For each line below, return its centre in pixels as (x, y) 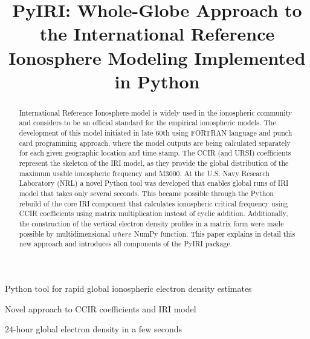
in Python (157, 81)
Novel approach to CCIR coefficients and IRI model (101, 308)
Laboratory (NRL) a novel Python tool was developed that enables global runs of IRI (154, 183)
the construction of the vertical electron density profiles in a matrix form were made (151, 223)
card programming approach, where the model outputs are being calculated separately (155, 143)
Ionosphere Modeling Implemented (157, 57)
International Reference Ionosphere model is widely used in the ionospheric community (156, 112)
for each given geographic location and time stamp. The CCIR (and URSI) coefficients (155, 153)
